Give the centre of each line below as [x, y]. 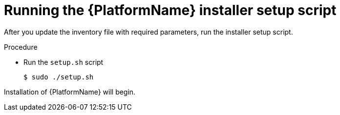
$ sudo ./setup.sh [59, 77]
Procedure [21, 47]
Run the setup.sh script [64, 62]
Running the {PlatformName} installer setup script [170, 10]
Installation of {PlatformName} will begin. [70, 92]
